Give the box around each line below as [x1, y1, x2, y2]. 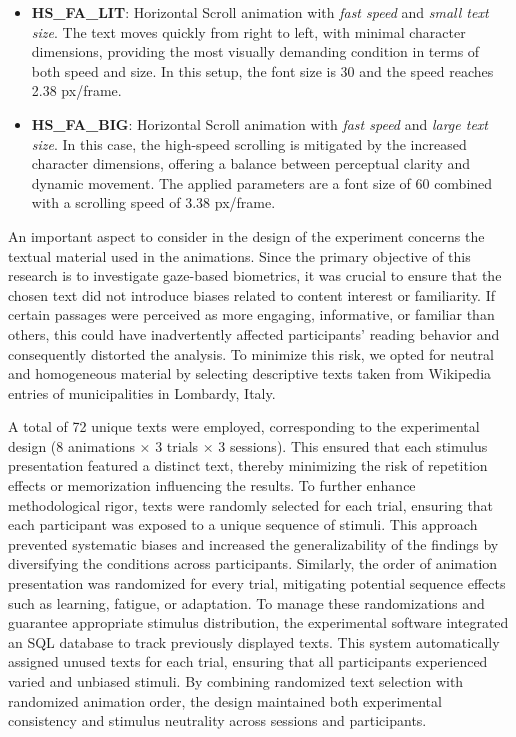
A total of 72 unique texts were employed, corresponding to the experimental [8, 416, 480, 437]
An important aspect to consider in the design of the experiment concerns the [8, 225, 485, 246]
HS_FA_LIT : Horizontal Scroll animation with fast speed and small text [31, 2, 489, 22]
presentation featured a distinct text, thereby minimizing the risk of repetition [8, 455, 488, 476]
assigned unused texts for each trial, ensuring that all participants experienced [8, 651, 488, 672]
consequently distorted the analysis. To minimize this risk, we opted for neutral [8, 343, 494, 364]
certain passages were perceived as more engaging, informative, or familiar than [8, 304, 495, 325]
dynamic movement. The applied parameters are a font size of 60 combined [31, 172, 493, 193]
